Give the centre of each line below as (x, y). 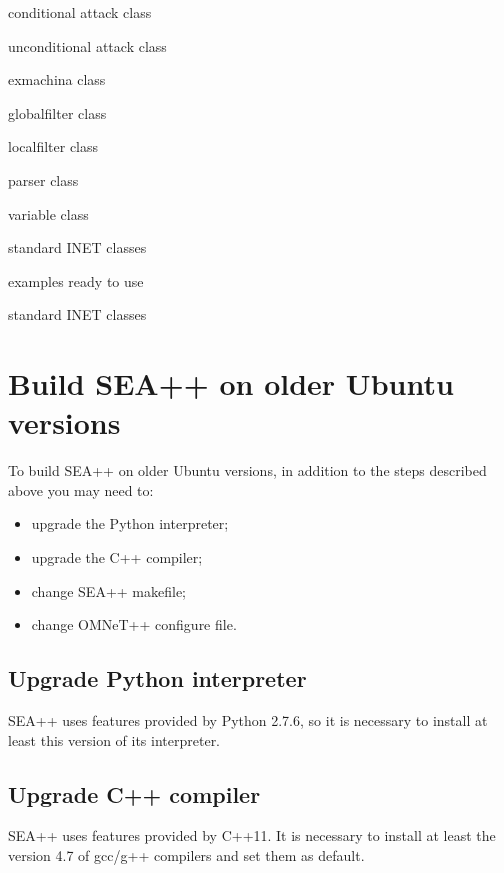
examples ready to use (76, 280)
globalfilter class (57, 112)
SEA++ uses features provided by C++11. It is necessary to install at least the (252, 835)
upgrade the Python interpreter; (130, 523)
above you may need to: (81, 489)
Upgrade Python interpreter (157, 678)
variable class (48, 213)
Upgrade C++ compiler (134, 793)
